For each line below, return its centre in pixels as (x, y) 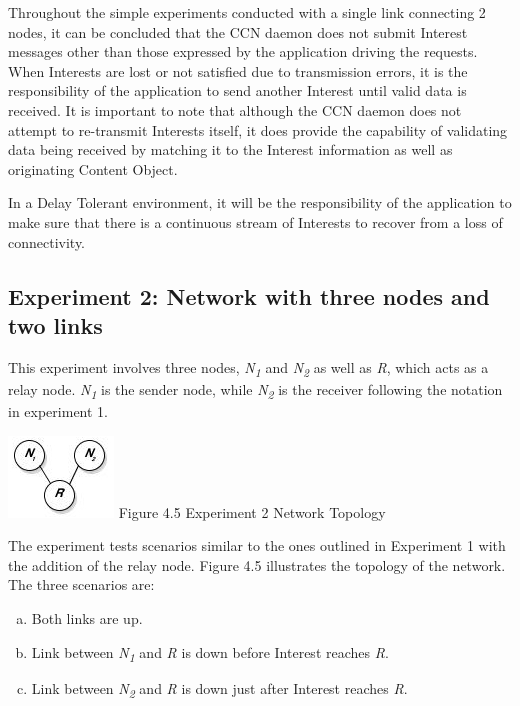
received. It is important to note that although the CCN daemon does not (235, 109)
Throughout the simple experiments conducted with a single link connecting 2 (247, 12)
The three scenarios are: (81, 584)
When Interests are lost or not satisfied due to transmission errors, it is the (238, 70)
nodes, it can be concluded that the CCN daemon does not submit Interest (238, 31)
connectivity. (47, 241)
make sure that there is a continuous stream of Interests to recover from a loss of (255, 221)
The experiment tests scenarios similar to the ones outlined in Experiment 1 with (257, 545)
